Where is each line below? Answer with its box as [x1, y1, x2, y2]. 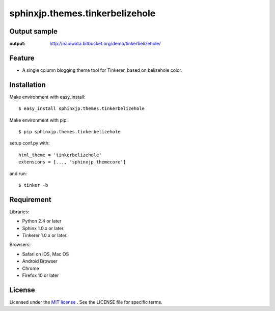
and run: [9, 171, 28, 177]
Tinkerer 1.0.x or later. [22, 232, 68, 239]
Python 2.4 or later [22, 218, 62, 224]
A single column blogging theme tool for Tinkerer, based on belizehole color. [22, 67, 183, 73]
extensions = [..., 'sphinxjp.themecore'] [18, 159, 126, 165]
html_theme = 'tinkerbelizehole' [18, 152, 102, 158]
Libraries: [9, 209, 30, 215]
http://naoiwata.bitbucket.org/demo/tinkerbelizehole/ [49, 41, 161, 47]
